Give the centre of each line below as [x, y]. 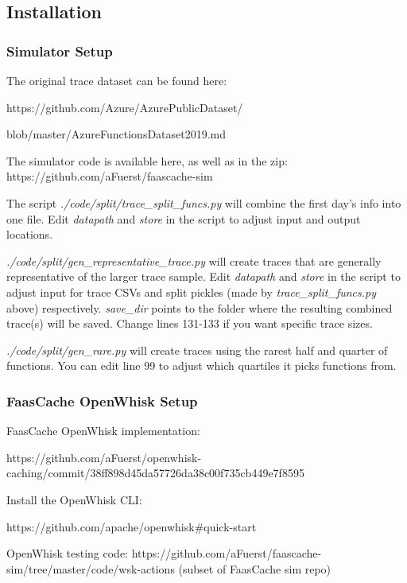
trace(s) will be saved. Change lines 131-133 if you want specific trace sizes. [190, 323]
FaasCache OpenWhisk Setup [102, 400]
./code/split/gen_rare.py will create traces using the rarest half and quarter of [197, 350]
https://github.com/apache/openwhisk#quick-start [132, 526]
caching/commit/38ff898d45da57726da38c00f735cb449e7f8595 [155, 473]
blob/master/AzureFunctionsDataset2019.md [116, 134]
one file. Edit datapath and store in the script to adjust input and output [184, 218]
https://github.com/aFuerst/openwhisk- [104, 457]
